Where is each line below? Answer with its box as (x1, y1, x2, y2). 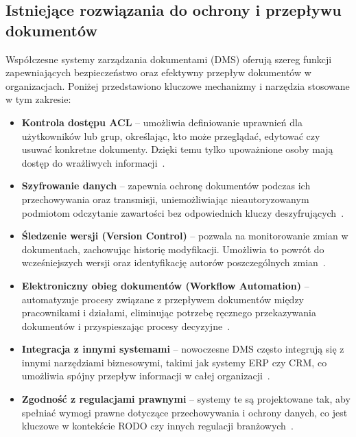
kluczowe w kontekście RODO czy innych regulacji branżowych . (21, 418, 294, 433)
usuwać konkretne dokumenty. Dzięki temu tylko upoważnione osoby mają (21, 142, 333, 156)
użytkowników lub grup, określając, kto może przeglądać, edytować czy (21, 128, 320, 143)
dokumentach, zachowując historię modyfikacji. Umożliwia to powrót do (21, 241, 324, 256)
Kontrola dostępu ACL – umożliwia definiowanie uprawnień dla (21, 115, 302, 129)
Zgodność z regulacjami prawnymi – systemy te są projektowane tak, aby (21, 392, 351, 406)
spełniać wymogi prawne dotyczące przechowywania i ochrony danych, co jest (21, 405, 348, 419)
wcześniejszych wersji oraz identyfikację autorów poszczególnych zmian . (21, 255, 326, 270)
